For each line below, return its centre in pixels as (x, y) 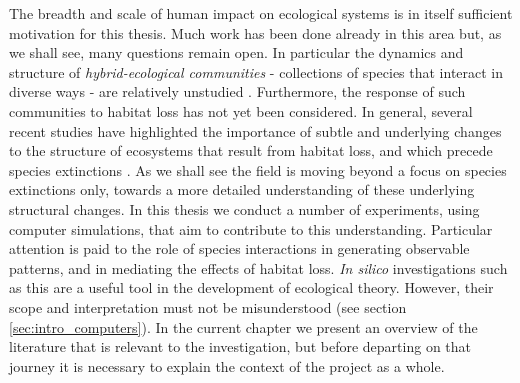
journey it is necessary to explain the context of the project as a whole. (227, 365)
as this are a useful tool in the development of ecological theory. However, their (251, 287)
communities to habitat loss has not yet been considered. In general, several (241, 110)
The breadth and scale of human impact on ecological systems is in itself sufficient (261, 13)
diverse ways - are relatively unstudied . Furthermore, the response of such (237, 91)
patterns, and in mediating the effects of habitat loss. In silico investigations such (258, 267)
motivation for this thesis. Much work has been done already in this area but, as (255, 32)
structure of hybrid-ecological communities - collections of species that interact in (256, 71)
